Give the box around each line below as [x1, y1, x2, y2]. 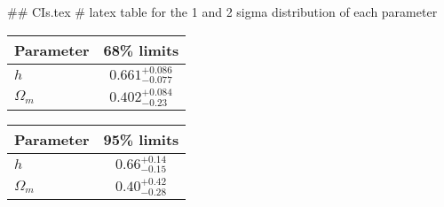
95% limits [103, 128, 179, 149]
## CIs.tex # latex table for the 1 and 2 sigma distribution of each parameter [7, 3, 438, 20]
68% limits [103, 39, 179, 60]
